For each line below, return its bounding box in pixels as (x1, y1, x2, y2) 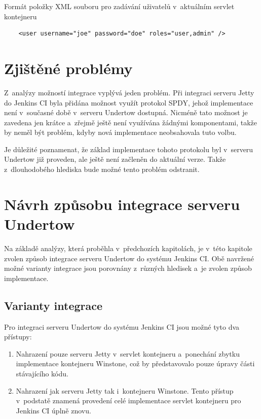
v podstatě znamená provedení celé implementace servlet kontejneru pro (16, 395, 241, 406)
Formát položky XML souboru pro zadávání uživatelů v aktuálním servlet (4, 1, 235, 11)
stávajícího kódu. (16, 368, 68, 378)
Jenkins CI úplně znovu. (16, 405, 91, 415)
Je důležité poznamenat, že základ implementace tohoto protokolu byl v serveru (4, 144, 253, 154)
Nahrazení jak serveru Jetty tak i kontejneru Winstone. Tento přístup (16, 385, 234, 396)
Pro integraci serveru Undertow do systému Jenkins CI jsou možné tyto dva (4, 321, 240, 332)
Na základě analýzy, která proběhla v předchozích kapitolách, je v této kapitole (4, 242, 252, 253)
